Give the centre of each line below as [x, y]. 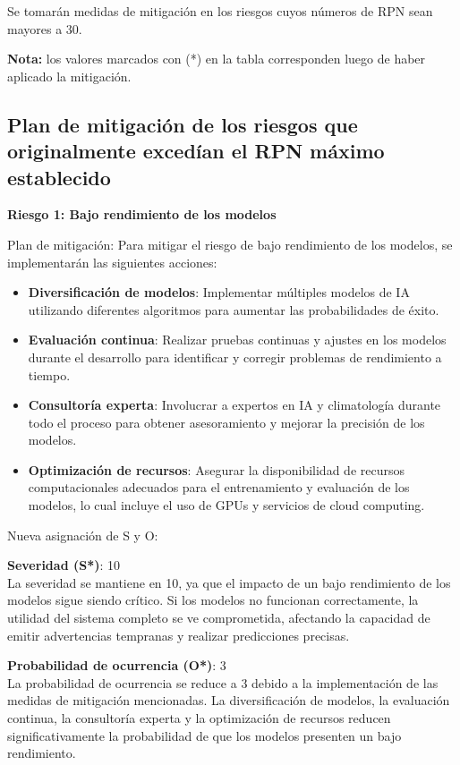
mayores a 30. [45, 28]
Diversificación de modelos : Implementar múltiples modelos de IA [219, 292]
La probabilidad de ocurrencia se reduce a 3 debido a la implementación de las [223, 682]
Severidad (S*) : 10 [64, 565]
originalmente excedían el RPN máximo [196, 151]
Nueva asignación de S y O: [83, 535]
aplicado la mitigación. [69, 76]
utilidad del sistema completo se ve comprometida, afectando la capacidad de [219, 618]
